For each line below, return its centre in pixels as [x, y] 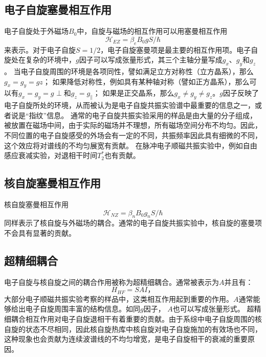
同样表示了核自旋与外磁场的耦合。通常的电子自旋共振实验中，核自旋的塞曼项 [133, 223]
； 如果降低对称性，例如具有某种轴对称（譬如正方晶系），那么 [146, 81]
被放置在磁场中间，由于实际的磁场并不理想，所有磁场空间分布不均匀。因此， [133, 125]
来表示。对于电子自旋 [40, 49]
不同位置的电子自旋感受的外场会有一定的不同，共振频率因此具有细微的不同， [133, 135]
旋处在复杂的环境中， [40, 60]
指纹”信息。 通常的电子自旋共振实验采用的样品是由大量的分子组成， [143, 115]
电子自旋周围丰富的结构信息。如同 [83, 309]
